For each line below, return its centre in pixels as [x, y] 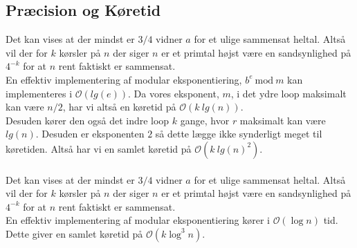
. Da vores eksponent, [173, 93]
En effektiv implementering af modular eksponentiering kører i [138, 220]
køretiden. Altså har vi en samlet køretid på [99, 148]
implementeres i [39, 93]
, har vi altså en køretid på [119, 107]
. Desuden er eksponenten [90, 134]
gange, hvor [205, 120]
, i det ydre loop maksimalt [289, 93]
